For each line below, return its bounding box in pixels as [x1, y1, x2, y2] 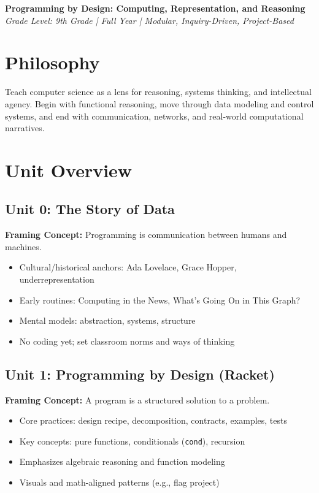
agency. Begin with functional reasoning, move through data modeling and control [5, 97, 314, 110]
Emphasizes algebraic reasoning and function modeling [19, 455, 225, 468]
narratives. [5, 121, 45, 134]
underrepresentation [19, 273, 94, 286]
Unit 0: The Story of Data [5, 199, 175, 218]
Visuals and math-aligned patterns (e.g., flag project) [19, 476, 220, 489]
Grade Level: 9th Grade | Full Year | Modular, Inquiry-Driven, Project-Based [5, 13, 294, 26]
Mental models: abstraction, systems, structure [19, 314, 196, 327]
